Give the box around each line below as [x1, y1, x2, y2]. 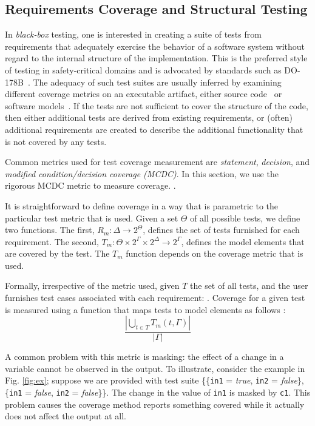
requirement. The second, [5, 235, 99, 248]
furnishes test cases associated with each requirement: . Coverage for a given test [5, 291, 305, 304]
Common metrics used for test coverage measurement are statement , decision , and [5, 155, 310, 168]
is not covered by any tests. [5, 135, 107, 147]
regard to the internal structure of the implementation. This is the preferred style [5, 52, 308, 64]
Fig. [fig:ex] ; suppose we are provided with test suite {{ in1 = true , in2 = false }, [5, 374, 304, 387]
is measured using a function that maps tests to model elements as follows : [5, 303, 286, 316]
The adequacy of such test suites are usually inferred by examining [33, 75, 282, 88]
